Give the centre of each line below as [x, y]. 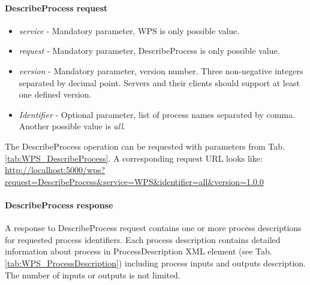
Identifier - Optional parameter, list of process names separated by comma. [157, 114]
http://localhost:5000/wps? [55, 170]
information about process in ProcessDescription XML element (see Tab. [139, 251]
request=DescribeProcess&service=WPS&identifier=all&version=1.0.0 [134, 181]
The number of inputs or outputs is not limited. [93, 275]
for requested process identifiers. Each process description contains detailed [143, 239]
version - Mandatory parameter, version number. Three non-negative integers [161, 70]
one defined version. [55, 94]
